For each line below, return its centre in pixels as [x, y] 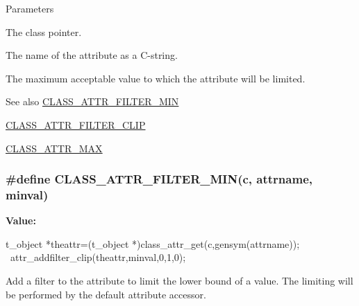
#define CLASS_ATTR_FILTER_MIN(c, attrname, [159, 179]
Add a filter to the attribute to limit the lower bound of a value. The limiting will [179, 281]
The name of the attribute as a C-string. [92, 55]
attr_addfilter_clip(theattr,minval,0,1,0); [98, 257]
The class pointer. [44, 31]
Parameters [30, 8]
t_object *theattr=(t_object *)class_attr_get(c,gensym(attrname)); [153, 243]
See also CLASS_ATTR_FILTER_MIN [92, 101]
